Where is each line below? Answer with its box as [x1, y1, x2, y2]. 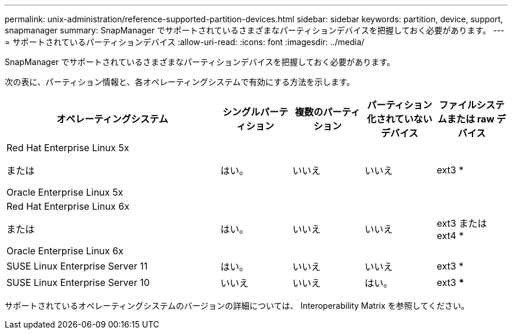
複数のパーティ [295, 106, 360, 118]
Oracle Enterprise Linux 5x [6, 186, 124, 198]
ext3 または [436, 217, 487, 229]
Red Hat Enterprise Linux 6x [6, 200, 129, 212]
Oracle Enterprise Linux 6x [6, 245, 124, 257]
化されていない [367, 113, 433, 125]
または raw [447, 113, 495, 125]
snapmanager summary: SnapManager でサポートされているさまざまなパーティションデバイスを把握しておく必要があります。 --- [5, 25, 505, 35]
